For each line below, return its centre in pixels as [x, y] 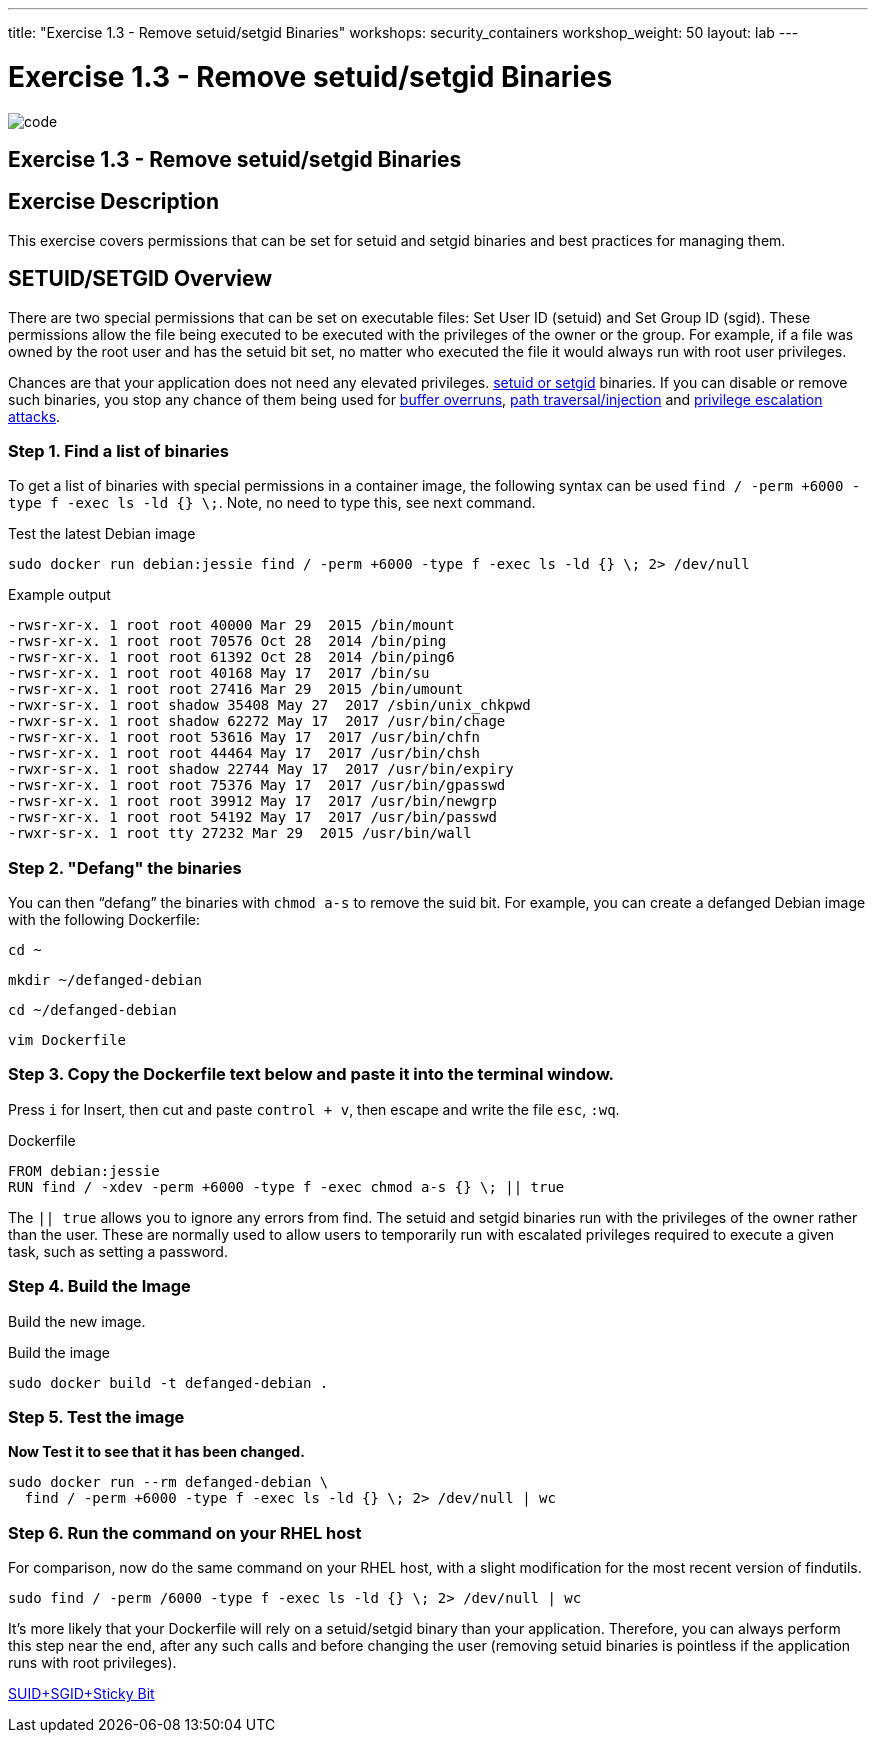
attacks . [34, 416]
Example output [59, 595]
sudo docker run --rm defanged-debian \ [168, 1482]
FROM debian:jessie [84, 1170]
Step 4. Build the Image [99, 1286]
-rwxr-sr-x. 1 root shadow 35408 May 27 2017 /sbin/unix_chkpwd [269, 705]
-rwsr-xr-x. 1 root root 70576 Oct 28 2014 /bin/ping [227, 641]
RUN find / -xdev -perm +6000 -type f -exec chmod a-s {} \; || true [286, 1186]
